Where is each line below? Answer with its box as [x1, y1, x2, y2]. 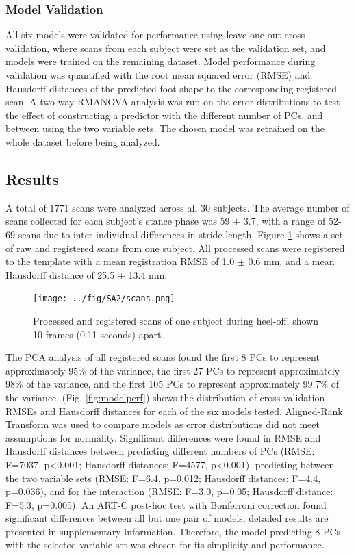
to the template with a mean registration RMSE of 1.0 [5, 254, 235, 268]
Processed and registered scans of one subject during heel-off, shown [33, 313, 318, 327]
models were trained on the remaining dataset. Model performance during [5, 54, 316, 68]
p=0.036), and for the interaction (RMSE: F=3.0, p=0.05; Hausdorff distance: [5, 484, 333, 498]
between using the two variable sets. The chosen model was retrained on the [5, 121, 325, 136]
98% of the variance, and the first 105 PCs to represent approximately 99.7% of [5, 377, 340, 391]
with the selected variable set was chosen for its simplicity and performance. [5, 538, 325, 552]
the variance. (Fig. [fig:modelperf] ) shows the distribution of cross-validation [5, 390, 325, 404]
